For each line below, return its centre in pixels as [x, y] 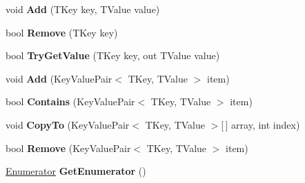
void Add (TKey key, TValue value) [83, 9]
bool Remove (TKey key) [62, 32]
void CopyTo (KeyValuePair [68, 124]
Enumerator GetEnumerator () [76, 171]
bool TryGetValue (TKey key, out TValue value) [113, 55]
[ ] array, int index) [260, 124]
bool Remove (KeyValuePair [68, 148]
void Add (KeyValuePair [59, 78]
